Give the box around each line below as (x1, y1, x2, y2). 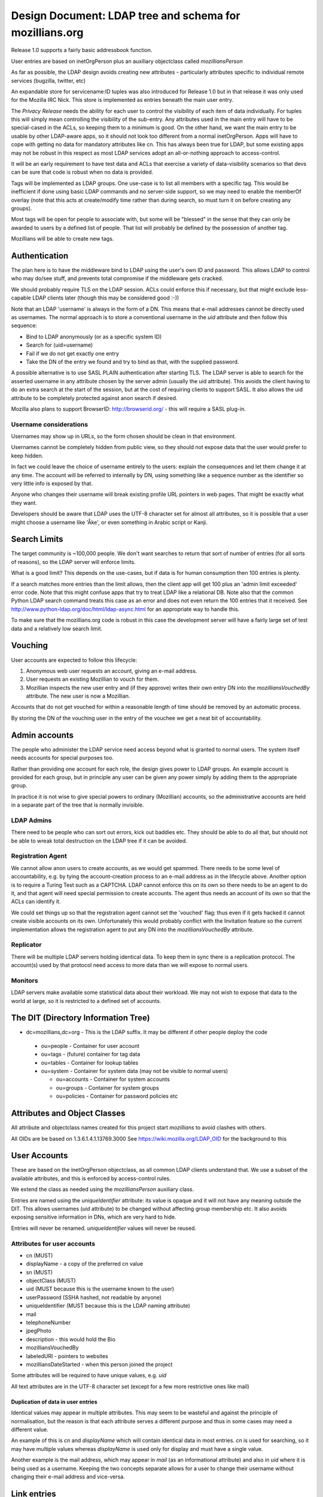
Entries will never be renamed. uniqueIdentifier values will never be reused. (11, 1225, 197, 1232)
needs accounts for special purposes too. (11, 754, 114, 762)
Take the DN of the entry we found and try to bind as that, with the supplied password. (26, 358, 239, 365)
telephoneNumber (26, 1319, 71, 1326)
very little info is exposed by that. (11, 480, 93, 487)
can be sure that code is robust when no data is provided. (11, 168, 154, 176)
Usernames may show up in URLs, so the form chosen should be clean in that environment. (11, 433, 236, 440)
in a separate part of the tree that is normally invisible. (11, 801, 144, 808)
